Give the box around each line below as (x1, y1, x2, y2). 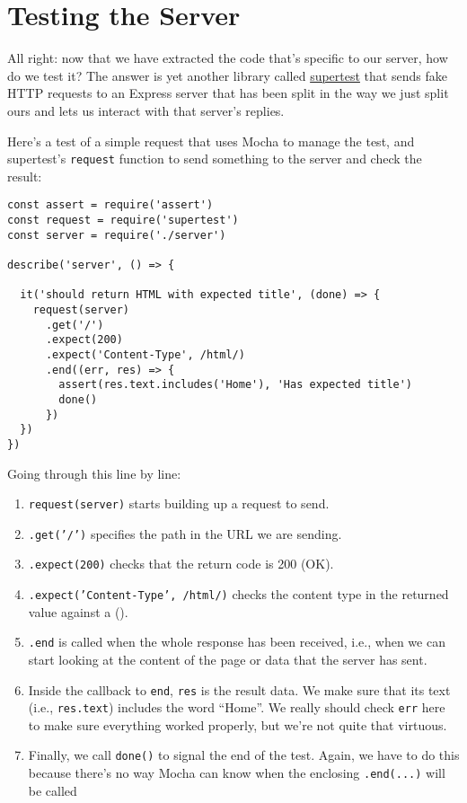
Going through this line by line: (7, 463, 181, 482)
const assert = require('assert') (7, 199, 214, 212)
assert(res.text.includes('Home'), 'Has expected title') (58, 378, 413, 392)
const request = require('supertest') (7, 214, 239, 226)
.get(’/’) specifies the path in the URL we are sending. (28, 524, 342, 543)
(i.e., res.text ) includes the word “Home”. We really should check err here (28, 698, 445, 717)
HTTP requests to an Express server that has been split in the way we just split (7, 84, 449, 102)
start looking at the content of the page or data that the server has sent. (28, 649, 427, 668)
